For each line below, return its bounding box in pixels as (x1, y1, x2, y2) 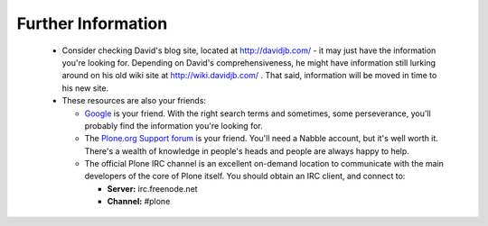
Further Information (16, 14, 168, 33)
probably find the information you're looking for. (84, 120, 263, 131)
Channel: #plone (107, 196, 171, 207)
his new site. (61, 82, 108, 94)
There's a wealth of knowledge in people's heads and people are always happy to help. (84, 145, 410, 157)
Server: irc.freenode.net (107, 183, 198, 194)
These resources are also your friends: (61, 95, 207, 106)
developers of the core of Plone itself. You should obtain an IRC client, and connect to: (84, 171, 406, 182)
